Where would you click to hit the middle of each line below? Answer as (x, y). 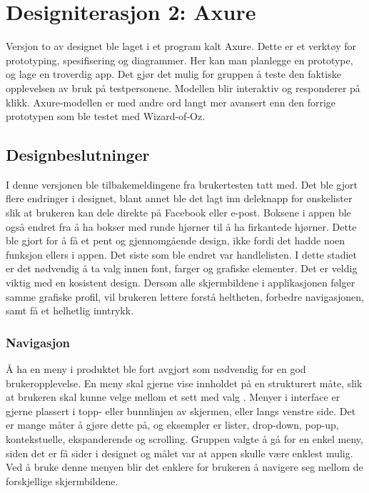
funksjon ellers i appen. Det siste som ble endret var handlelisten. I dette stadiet (182, 254)
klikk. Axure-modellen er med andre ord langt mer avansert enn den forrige (171, 102)
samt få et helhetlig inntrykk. (70, 310)
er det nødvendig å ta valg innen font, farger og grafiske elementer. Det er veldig (182, 268)
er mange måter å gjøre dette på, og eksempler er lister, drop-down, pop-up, (172, 425)
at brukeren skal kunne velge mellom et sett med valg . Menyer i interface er (173, 397)
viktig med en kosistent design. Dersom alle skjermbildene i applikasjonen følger (181, 283)
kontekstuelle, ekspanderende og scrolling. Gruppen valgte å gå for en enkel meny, (184, 439)
